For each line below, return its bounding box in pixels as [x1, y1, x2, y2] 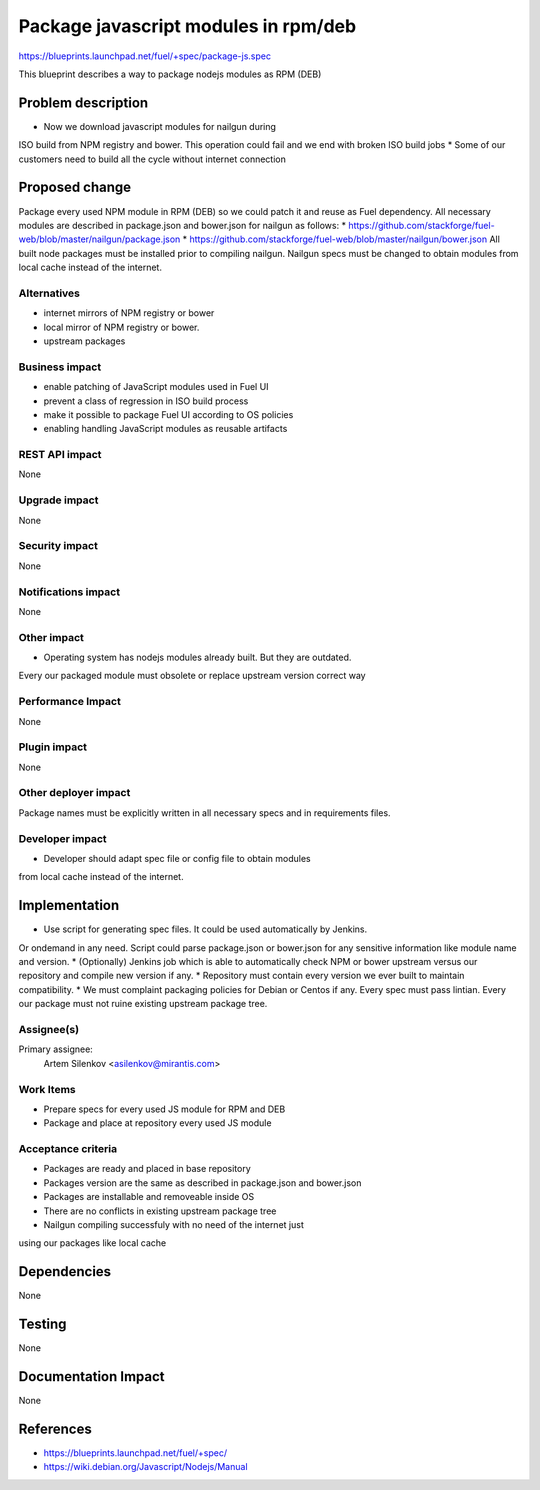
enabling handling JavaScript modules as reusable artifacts [43, 423, 288, 435]
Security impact [18, 539, 99, 553]
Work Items [18, 1082, 76, 1096]
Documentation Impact [18, 1368, 165, 1385]
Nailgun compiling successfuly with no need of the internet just [43, 1219, 304, 1230]
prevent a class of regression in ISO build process [43, 395, 249, 407]
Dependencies [18, 1263, 112, 1280]
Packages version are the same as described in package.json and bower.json [43, 1176, 362, 1189]
